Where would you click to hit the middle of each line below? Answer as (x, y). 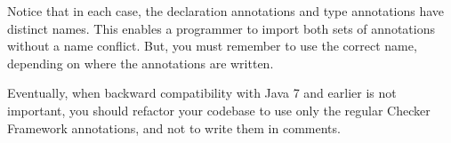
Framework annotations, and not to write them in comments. (174, 127)
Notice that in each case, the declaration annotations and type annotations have (226, 11)
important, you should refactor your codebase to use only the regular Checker (219, 110)
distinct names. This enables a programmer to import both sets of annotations (221, 28)
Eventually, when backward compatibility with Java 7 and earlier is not (202, 93)
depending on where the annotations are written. (141, 63)
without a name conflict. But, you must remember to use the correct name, (212, 46)
